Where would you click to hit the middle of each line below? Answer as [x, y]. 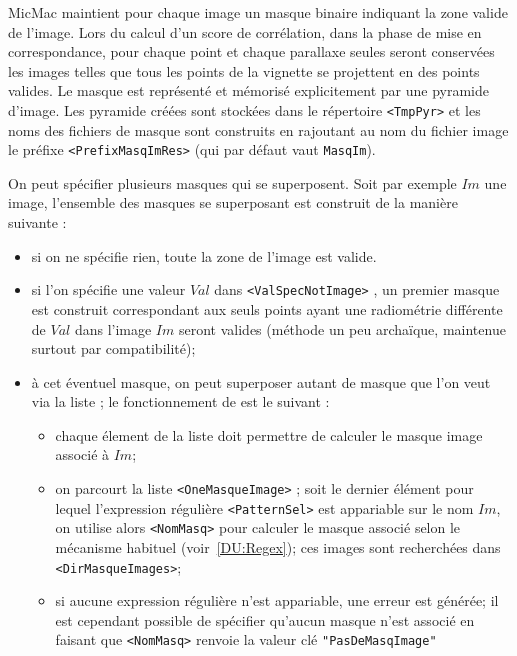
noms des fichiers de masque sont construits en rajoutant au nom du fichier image [258, 129]
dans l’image [113, 328]
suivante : [37, 222]
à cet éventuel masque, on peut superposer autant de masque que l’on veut [261, 381]
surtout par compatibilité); [113, 348]
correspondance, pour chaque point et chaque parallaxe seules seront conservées [251, 51]
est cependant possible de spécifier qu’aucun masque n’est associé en [265, 619]
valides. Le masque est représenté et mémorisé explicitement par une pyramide [248, 90]
